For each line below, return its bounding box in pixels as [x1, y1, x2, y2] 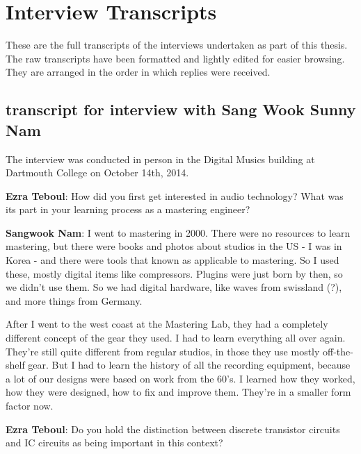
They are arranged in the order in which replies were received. [6, 65, 271, 79]
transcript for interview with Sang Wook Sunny [6, 99, 356, 120]
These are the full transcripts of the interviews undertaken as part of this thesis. [6, 37, 348, 52]
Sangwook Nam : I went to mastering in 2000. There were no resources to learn [6, 225, 351, 239]
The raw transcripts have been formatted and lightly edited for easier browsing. [6, 51, 345, 65]
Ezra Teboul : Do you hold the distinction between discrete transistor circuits [6, 421, 340, 436]
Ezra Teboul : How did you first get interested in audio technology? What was [6, 188, 344, 203]
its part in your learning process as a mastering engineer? [6, 202, 250, 217]
